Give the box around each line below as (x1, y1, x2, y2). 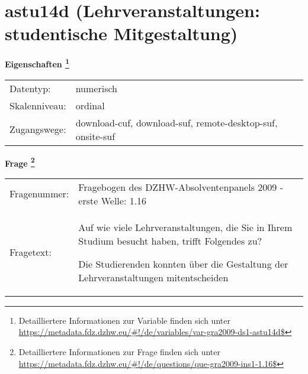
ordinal (75, 98, 105, 112)
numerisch (75, 81, 117, 95)
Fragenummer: (9, 187, 69, 201)
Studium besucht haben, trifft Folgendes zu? (78, 233, 262, 248)
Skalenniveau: (9, 98, 66, 112)
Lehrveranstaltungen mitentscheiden (78, 270, 229, 284)
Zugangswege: (9, 122, 66, 136)
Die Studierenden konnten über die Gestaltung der (78, 256, 288, 271)
